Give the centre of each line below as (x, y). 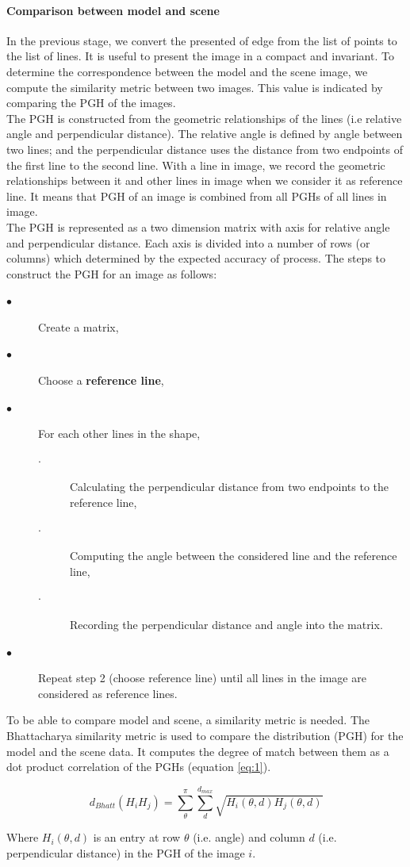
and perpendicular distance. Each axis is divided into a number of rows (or (188, 242)
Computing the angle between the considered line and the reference (234, 556)
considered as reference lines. (108, 693)
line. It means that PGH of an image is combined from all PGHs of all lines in (197, 196)
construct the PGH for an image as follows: (112, 273)
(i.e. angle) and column (249, 837)
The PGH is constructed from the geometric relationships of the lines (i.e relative (204, 118)
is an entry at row (137, 837)
